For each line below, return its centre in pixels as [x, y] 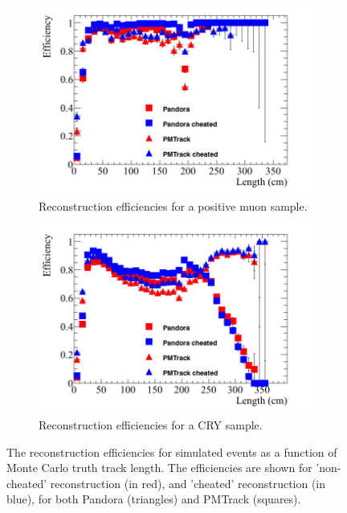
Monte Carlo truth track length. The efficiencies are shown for [159, 468]
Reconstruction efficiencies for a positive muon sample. [173, 205]
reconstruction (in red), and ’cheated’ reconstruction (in [188, 483]
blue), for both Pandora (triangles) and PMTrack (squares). [154, 499]
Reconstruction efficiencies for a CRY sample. [151, 424]
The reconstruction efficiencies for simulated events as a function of [172, 451]
